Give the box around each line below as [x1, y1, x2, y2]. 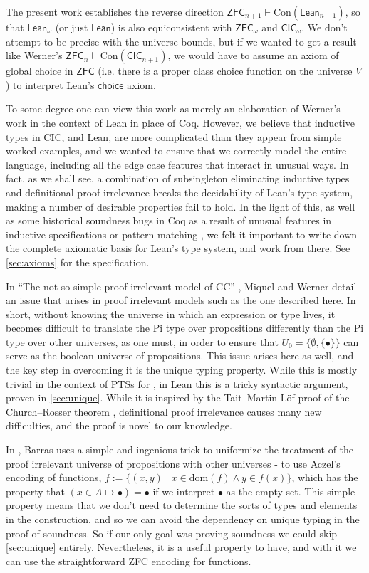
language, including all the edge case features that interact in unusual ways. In [6, 157, 349, 172]
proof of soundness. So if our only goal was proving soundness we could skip [6, 525, 338, 540]
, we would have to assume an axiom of [167, 48, 339, 63]
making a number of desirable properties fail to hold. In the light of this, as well [6, 199, 355, 214]
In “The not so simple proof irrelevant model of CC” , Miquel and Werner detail [6, 278, 357, 293]
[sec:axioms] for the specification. [6, 254, 150, 269]
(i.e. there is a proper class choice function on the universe [98, 63, 353, 78]
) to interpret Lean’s [6, 77, 95, 92]
